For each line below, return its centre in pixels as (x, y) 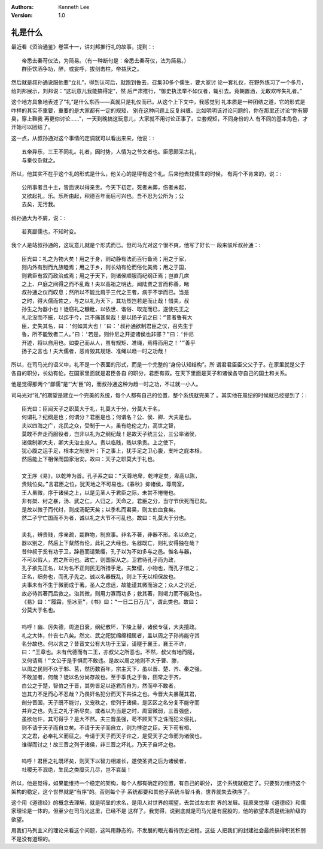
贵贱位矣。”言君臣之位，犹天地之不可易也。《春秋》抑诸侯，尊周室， (105, 484)
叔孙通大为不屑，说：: (38, 218)
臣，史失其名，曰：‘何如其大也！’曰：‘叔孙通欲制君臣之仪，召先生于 (108, 326)
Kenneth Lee (74, 7)
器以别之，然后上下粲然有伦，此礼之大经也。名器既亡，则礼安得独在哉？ (111, 543)
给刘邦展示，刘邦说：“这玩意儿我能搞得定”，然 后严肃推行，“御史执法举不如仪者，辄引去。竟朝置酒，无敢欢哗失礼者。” (156, 91)
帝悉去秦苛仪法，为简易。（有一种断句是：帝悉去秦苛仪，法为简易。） (106, 61)
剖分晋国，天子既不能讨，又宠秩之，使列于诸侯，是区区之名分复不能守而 (111, 702)
